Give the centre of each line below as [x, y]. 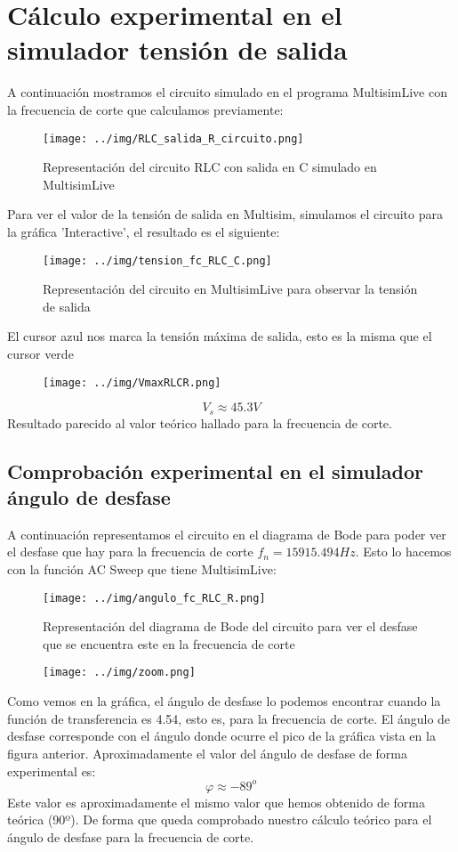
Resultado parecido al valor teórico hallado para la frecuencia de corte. [200, 422]
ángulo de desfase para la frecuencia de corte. [131, 836]
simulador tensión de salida [177, 49]
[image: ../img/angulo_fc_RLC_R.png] [154, 598]
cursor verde [40, 353]
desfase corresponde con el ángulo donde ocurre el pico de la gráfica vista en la [221, 736]
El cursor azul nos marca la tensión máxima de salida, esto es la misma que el [220, 336]
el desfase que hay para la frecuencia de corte [130, 552]
